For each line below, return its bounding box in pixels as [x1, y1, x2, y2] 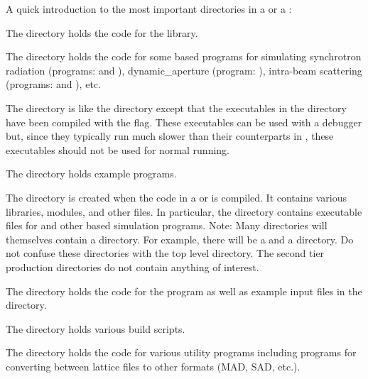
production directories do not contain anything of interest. [6, 259, 259, 274]
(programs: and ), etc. [6, 77, 101, 92]
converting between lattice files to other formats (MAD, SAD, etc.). [6, 358, 301, 373]
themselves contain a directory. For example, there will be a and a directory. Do [6, 231, 354, 246]
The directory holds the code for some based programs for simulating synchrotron [6, 49, 362, 64]
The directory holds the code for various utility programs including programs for [6, 345, 357, 360]
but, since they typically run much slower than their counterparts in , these [6, 128, 334, 143]
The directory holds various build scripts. [6, 321, 185, 336]
